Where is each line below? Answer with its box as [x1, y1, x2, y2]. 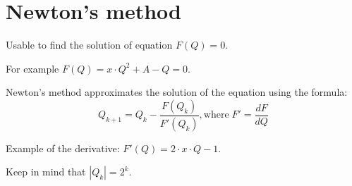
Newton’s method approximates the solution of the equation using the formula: [6, 85, 348, 99]
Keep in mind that [6, 164, 86, 179]
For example [6, 61, 59, 75]
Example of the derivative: [6, 140, 120, 155]
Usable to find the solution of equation [6, 37, 173, 52]
